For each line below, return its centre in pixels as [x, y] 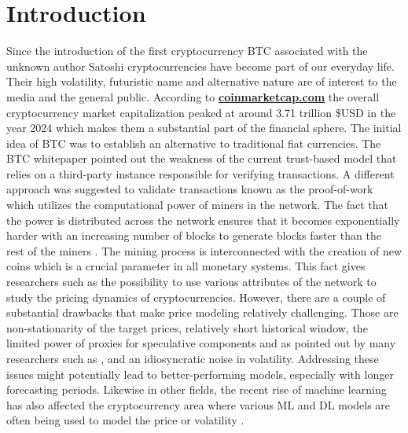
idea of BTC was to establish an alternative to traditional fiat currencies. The [194, 143]
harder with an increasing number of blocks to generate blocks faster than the [194, 235]
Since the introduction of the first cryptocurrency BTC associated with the [187, 51]
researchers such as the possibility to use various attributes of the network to [191, 282]
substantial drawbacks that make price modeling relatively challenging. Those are [202, 312]
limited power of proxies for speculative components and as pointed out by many [201, 343]
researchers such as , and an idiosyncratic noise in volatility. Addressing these [193, 358]
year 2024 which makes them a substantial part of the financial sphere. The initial [204, 128]
